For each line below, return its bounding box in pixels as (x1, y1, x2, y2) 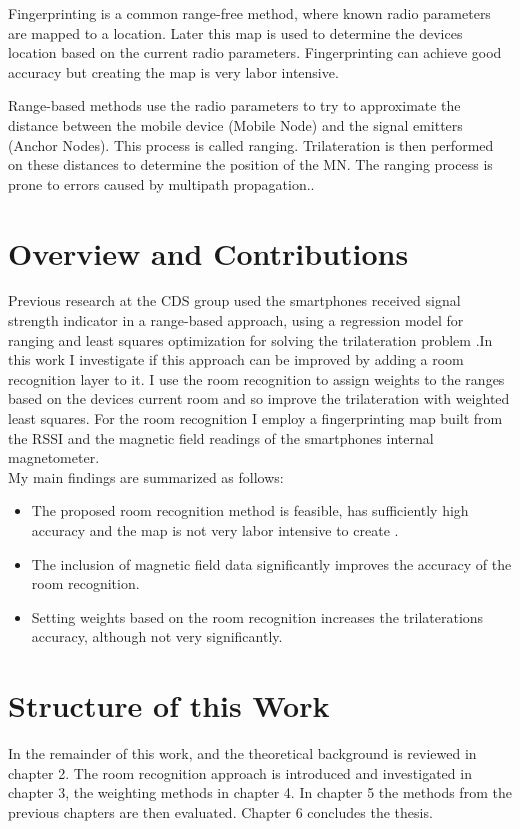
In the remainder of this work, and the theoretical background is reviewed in (8, 743, 477, 764)
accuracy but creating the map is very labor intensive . (8, 61, 339, 82)
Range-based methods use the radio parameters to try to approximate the (8, 95, 461, 116)
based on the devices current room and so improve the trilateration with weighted (8, 388, 510, 409)
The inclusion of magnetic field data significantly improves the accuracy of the (31, 553, 512, 574)
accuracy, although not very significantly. (31, 626, 283, 647)
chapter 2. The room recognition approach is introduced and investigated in (8, 762, 472, 783)
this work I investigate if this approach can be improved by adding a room (8, 349, 464, 370)
